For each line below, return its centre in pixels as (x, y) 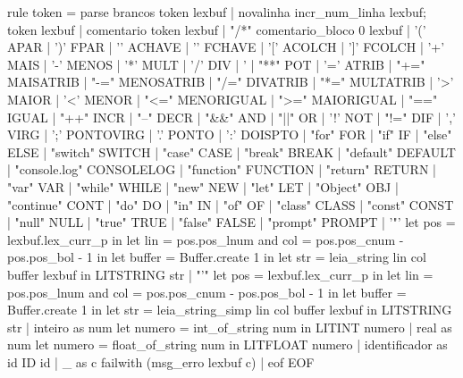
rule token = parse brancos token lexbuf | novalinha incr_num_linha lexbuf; (217, 12)
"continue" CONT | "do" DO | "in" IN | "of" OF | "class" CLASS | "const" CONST (231, 204)
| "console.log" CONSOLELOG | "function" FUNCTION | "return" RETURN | (222, 169)
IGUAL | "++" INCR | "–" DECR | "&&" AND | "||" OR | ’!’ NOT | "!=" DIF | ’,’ (231, 117)
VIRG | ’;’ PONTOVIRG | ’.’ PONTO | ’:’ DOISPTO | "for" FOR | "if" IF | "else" (230, 134)
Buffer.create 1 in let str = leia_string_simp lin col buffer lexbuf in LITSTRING (230, 310)
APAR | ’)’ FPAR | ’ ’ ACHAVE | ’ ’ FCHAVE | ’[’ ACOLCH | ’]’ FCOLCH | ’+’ (226, 47)
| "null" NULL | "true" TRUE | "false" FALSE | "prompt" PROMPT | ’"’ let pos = (231, 222)
